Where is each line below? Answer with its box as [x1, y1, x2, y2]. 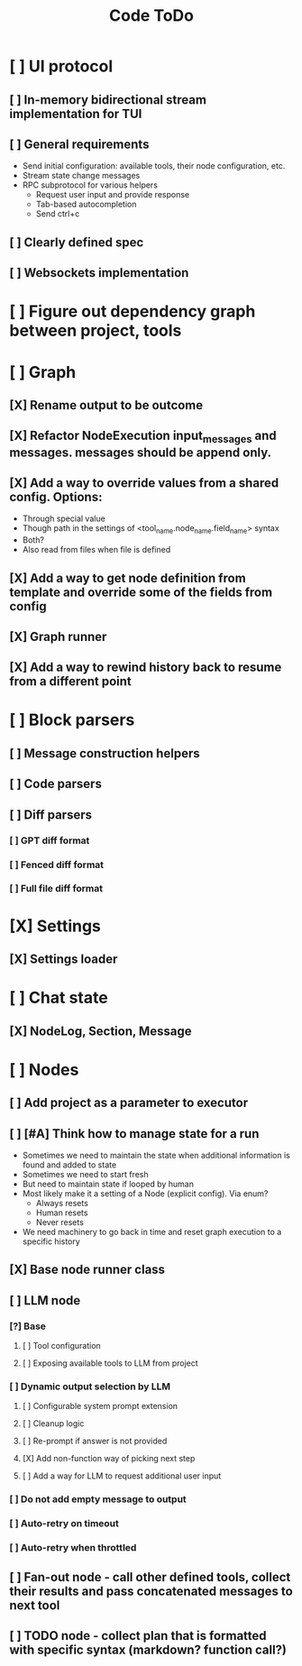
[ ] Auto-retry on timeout [9, 1517, 120, 1530]
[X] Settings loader [9, 952, 118, 966]
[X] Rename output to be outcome [9, 398, 204, 413]
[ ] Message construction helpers [9, 746, 200, 761]
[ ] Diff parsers [9, 807, 93, 822]
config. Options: [9, 489, 103, 505]
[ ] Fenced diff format [9, 858, 105, 871]
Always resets [35, 1197, 88, 1208]
